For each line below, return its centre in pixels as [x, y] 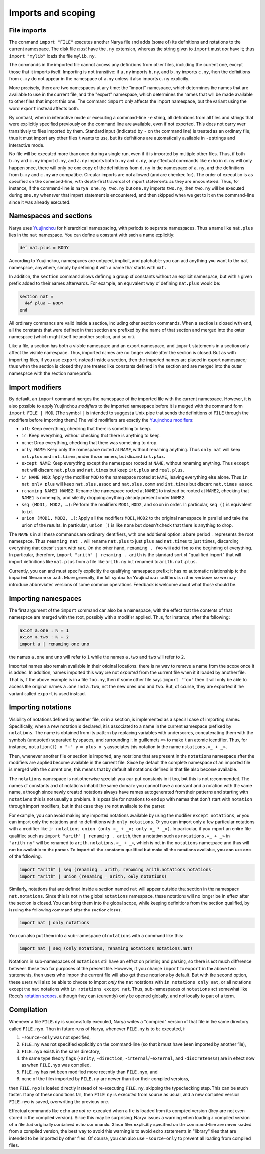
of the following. [26, 856]
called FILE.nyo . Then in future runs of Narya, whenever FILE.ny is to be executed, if [97, 1029]
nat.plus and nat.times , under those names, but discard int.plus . [93, 456]
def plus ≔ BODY [44, 303]
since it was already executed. [40, 202]
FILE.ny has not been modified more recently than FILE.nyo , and [89, 1072]
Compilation [28, 1010]
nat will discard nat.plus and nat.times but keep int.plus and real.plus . [103, 470]
